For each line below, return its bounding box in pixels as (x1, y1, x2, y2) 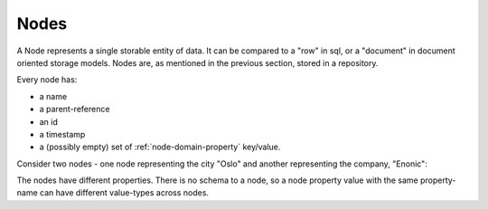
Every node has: (16, 74, 78, 85)
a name (39, 90, 68, 101)
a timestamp (39, 128, 86, 139)
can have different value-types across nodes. (39, 187, 210, 198)
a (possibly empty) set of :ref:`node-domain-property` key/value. (39, 141, 281, 153)
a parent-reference (39, 104, 110, 115)
